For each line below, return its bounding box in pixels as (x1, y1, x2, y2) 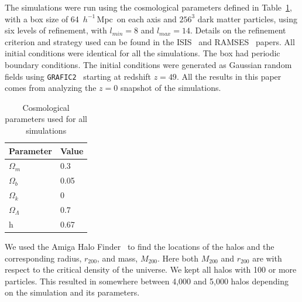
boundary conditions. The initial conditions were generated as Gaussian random (5, 58, 292, 70)
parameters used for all (5, 113, 88, 125)
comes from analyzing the (5, 82, 97, 94)
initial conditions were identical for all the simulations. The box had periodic (5, 47, 280, 59)
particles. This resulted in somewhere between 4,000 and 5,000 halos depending (5, 274, 289, 287)
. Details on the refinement (190, 24, 286, 36)
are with (252, 252, 282, 264)
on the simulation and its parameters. (5, 286, 140, 298)
